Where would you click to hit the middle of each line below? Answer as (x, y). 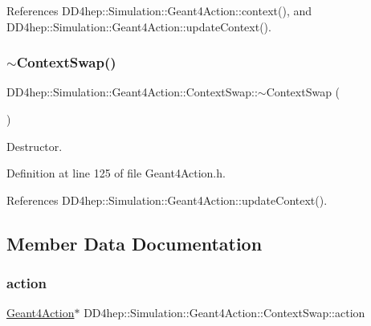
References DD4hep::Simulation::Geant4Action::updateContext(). (167, 200)
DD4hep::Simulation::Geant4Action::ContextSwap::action (224, 313)
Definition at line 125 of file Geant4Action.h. (116, 173)
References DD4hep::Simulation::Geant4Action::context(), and (159, 10)
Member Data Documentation (135, 243)
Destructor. (35, 146)
